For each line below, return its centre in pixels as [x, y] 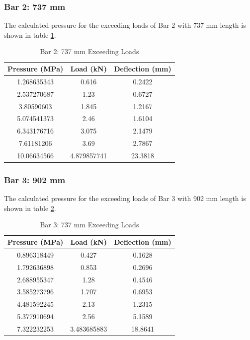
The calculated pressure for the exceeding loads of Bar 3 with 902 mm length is [125, 198]
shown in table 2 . [30, 208]
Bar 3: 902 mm [35, 179]
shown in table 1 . [30, 34]
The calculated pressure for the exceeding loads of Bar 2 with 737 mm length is [125, 25]
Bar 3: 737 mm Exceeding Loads [89, 225]
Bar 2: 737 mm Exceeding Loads [89, 51]
